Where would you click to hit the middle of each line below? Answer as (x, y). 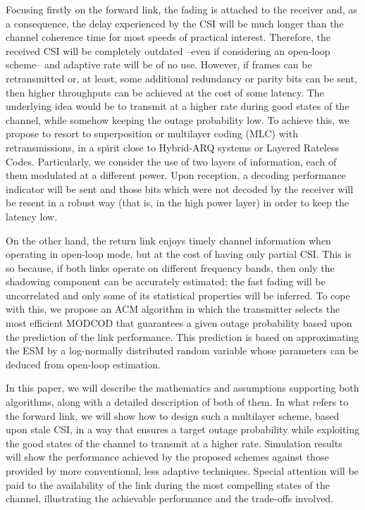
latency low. (32, 216)
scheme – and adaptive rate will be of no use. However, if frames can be (159, 64)
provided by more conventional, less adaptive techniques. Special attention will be (182, 471)
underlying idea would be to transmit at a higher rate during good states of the (178, 106)
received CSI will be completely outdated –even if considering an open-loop (168, 50)
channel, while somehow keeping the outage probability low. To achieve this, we (178, 119)
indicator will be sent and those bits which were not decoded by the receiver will (180, 188)
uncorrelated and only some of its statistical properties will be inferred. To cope (178, 295)
